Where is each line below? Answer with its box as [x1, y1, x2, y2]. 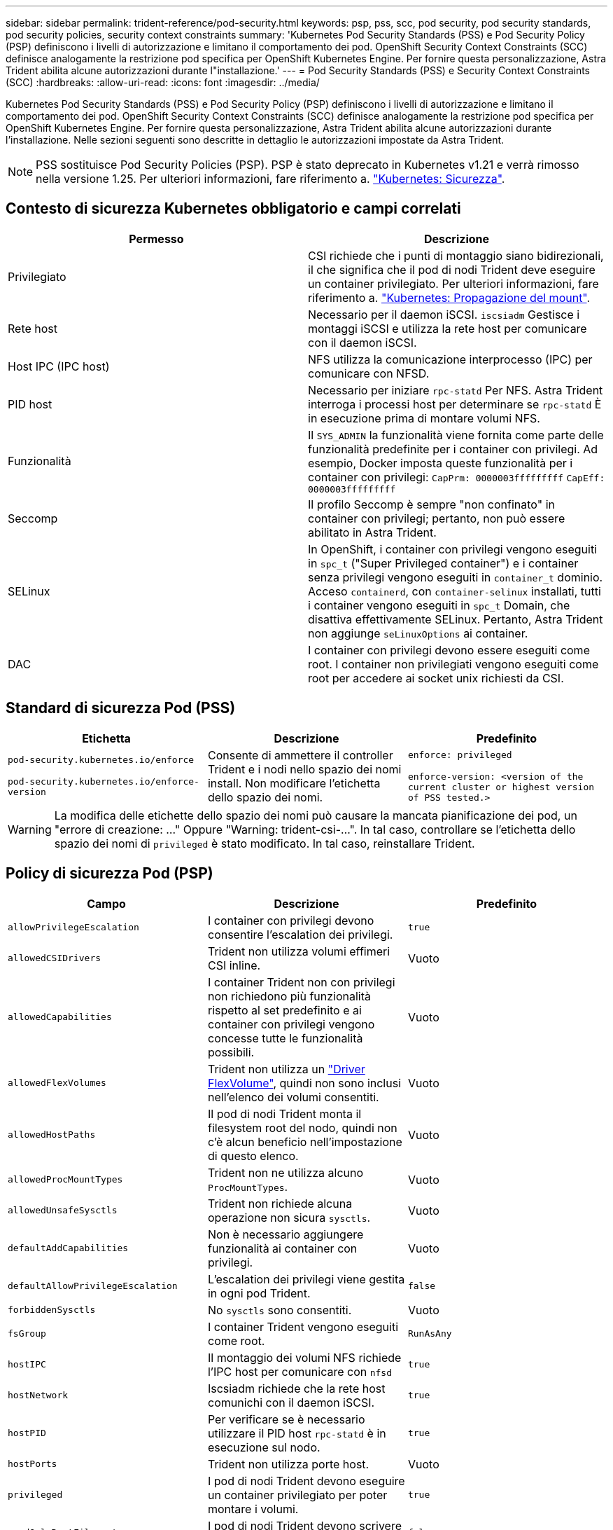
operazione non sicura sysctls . [207, 1210, 371, 1225]
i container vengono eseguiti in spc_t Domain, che [308, 598, 570, 612]
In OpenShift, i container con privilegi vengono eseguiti [308, 542, 597, 556]
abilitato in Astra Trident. [308, 525, 437, 539]
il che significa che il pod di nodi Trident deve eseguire [308, 262, 596, 277]
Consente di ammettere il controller [207, 747, 393, 762]
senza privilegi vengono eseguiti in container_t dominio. [308, 570, 603, 584]
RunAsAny [407, 1328, 452, 1339]
